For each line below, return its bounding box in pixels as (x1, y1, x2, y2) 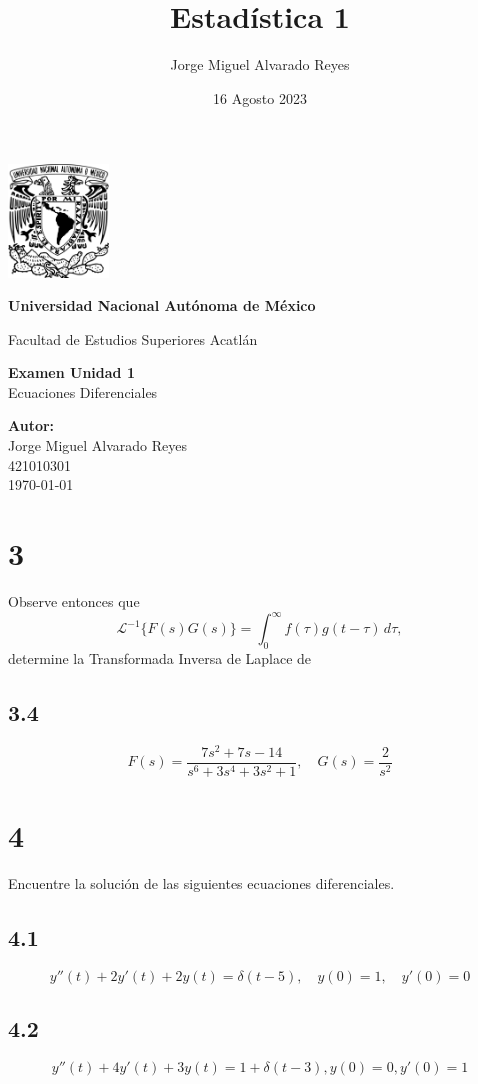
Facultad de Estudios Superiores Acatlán (8, 328, 258, 349)
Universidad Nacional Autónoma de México (8, 295, 316, 316)
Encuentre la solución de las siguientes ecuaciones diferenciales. (8, 872, 395, 893)
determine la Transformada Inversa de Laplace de (8, 647, 312, 668)
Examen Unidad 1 (8, 362, 135, 383)
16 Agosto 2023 (213, 87, 307, 108)
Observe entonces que (8, 590, 140, 611)
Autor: (8, 415, 55, 436)
